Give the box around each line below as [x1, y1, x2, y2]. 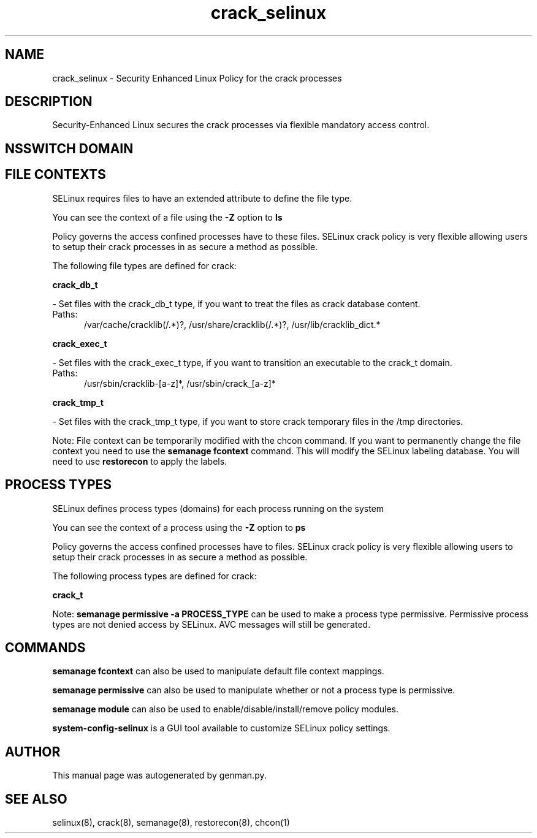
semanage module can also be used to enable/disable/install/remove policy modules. [52, 704, 399, 715]
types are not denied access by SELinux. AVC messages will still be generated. [52, 619, 371, 630]
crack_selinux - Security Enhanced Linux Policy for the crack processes [52, 72, 342, 83]
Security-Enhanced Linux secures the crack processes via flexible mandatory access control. [52, 120, 430, 131]
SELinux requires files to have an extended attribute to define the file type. [52, 192, 352, 204]
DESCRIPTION [5, 94, 93, 110]
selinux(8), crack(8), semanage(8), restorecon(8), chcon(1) [52, 817, 290, 828]
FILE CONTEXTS [5, 167, 106, 183]
